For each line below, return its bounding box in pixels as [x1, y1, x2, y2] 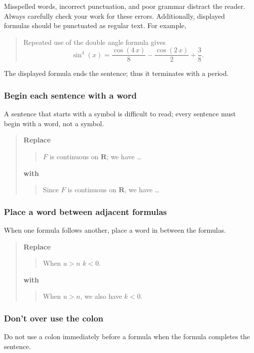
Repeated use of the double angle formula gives [23, 36, 166, 47]
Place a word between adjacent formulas [4, 205, 167, 217]
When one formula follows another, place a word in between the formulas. [4, 225, 226, 235]
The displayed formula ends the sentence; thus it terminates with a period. [4, 68, 229, 78]
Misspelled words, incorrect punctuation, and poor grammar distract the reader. [4, 1, 246, 11]
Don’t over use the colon [4, 312, 104, 324]
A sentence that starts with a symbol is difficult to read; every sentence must [4, 108, 236, 119]
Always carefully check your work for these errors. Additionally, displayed [4, 10, 225, 21]
